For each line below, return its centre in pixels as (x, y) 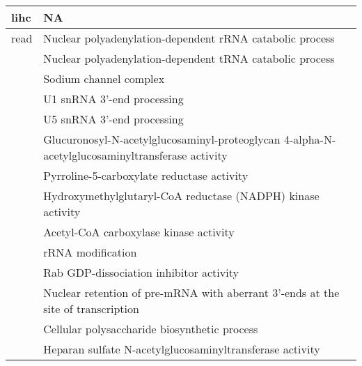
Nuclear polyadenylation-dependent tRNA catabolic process (189, 58)
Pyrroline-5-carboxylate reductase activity (146, 175)
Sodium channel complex (104, 78)
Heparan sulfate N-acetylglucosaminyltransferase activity (182, 349)
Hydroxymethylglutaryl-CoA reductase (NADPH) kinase (181, 196)
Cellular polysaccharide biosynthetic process (151, 329)
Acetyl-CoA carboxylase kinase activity (139, 232)
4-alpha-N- (310, 139)
